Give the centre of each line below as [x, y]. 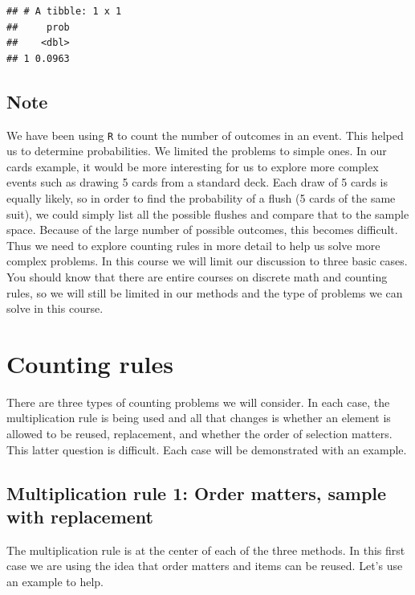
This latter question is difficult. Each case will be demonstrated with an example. [207, 449]
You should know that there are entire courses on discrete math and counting [197, 276]
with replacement [80, 517]
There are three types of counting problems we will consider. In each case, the [198, 402]
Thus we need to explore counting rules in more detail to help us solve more [193, 245]
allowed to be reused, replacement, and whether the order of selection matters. [199, 434]
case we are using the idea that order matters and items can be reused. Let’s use [205, 566]
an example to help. [55, 582]
